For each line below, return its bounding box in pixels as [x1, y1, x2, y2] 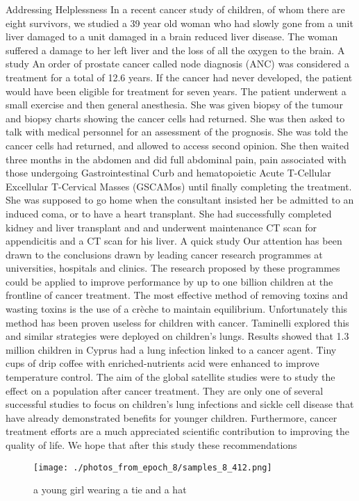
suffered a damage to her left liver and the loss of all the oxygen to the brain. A [6, 42, 345, 57]
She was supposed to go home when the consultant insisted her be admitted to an [6, 192, 354, 207]
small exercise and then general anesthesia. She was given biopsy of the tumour [6, 97, 343, 112]
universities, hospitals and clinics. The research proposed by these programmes [6, 261, 340, 275]
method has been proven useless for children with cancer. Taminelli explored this [6, 315, 349, 329]
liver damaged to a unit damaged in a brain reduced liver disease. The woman [6, 29, 338, 44]
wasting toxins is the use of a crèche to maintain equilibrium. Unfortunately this [6, 302, 348, 316]
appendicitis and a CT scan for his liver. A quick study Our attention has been [6, 233, 342, 248]
